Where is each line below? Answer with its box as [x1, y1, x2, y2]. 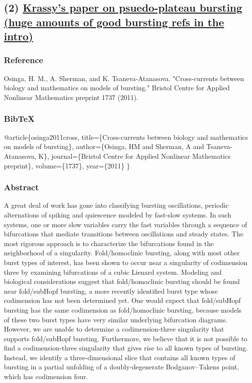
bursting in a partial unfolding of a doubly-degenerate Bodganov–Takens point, [4, 362, 239, 372]
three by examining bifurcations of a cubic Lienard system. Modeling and [4, 266, 222, 277]
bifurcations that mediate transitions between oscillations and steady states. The [4, 229, 244, 239]
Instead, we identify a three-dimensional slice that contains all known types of [4, 352, 236, 362]
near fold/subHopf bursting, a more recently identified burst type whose [4, 285, 218, 296]
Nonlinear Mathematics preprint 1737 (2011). [4, 92, 139, 102]
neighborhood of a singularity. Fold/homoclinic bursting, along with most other [4, 248, 240, 258]
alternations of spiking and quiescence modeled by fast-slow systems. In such [4, 209, 232, 219]
